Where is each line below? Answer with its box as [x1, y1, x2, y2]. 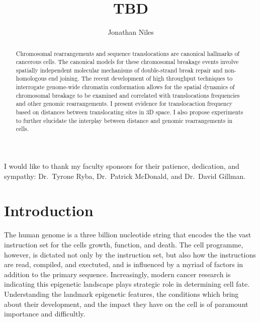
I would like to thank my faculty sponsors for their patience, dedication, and [4, 161, 239, 171]
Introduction [4, 200, 94, 221]
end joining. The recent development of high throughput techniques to [48, 74, 233, 83]
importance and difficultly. [4, 308, 85, 319]
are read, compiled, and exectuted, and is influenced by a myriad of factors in [4, 259, 243, 270]
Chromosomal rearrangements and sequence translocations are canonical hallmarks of [16, 49, 239, 57]
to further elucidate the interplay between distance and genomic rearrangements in [16, 116, 233, 124]
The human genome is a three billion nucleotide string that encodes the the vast [4, 229, 251, 240]
